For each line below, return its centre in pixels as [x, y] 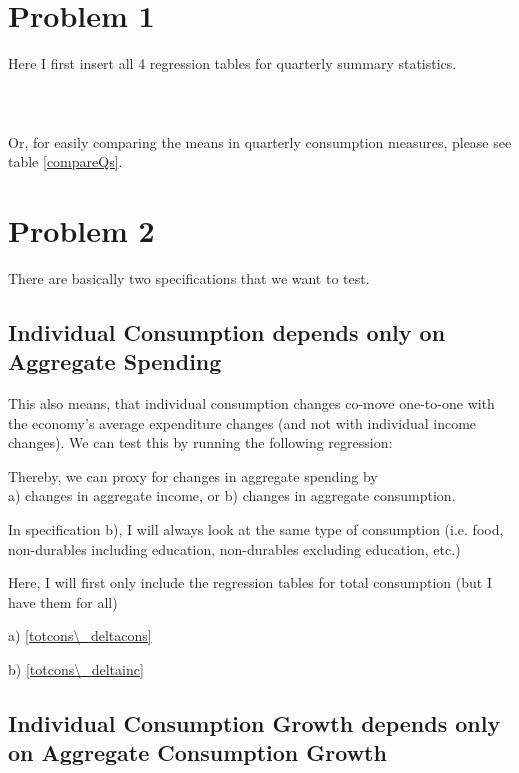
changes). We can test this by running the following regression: [200, 442]
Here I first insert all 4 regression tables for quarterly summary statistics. [232, 63]
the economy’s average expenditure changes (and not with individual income [242, 422]
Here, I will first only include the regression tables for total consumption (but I [250, 582]
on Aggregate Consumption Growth [197, 752]
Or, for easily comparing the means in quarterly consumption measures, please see [260, 141]
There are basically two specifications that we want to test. [189, 277]
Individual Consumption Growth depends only [254, 722]
